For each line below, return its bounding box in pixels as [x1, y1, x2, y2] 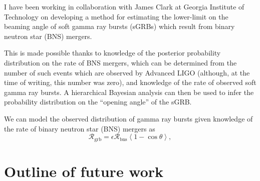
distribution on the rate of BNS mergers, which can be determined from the [4, 57, 237, 67]
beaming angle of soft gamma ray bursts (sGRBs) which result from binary [4, 21, 235, 31]
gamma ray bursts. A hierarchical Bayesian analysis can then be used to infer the [4, 86, 254, 97]
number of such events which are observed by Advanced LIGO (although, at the [4, 67, 250, 77]
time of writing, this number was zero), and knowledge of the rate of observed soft [4, 77, 256, 87]
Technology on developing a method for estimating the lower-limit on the [4, 11, 228, 21]
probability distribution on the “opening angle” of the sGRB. [4, 96, 192, 107]
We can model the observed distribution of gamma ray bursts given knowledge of [4, 113, 253, 123]
